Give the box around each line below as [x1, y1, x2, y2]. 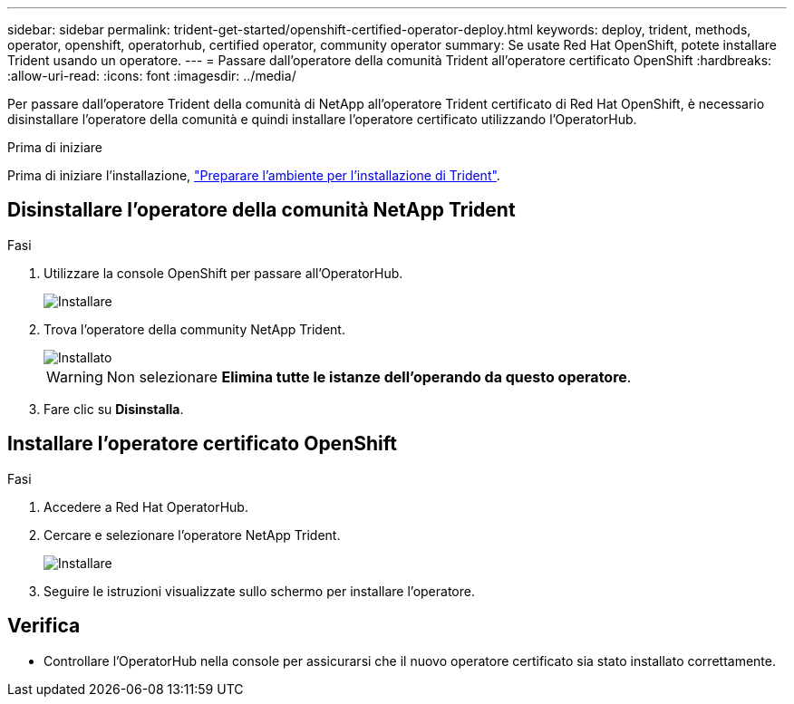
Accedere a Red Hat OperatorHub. [44, 498, 248, 515]
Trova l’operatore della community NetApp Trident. [44, 321, 345, 337]
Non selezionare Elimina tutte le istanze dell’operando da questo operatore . [106, 367, 632, 386]
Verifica [7, 614, 81, 638]
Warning [46, 367, 103, 386]
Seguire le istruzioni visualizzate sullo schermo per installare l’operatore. [44, 583, 475, 599]
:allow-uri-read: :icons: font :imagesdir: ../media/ [7, 68, 296, 83]
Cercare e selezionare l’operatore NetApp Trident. [44, 526, 341, 543]
